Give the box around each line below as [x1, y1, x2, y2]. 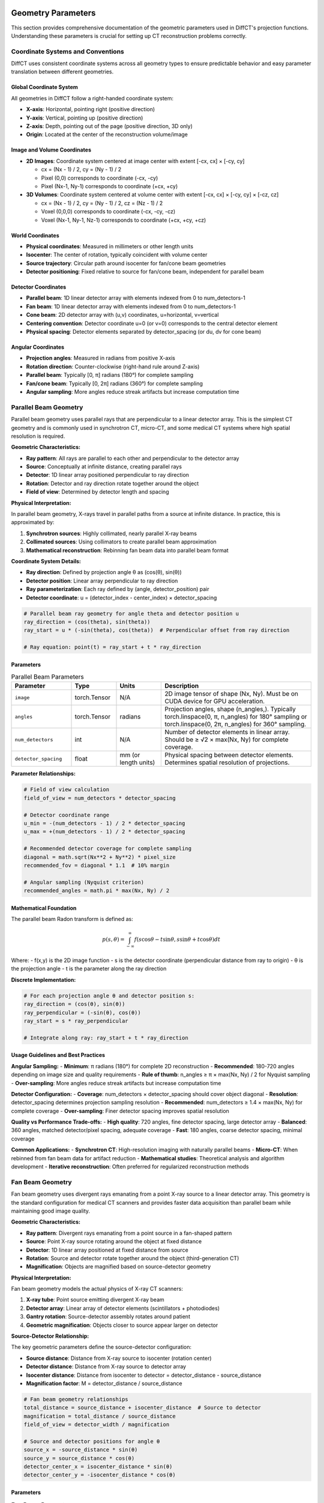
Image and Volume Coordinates [11, 146, 91, 153]
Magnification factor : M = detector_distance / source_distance [26, 1380, 182, 1387]
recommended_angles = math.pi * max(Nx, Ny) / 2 [23, 887, 170, 894]
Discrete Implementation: [11, 976, 76, 983]
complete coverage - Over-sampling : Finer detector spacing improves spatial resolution [11, 1107, 229, 1115]
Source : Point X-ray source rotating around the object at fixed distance [26, 1238, 202, 1245]
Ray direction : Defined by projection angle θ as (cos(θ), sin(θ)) [26, 569, 182, 576]
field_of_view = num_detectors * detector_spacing [23, 794, 176, 801]
